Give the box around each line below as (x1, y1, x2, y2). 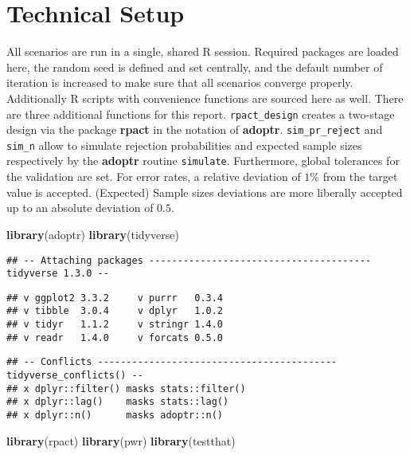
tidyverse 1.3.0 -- (6, 268, 109, 280)
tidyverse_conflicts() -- (6, 370, 143, 382)
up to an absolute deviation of (6, 199, 154, 216)
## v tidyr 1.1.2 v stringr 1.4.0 (6, 319, 224, 331)
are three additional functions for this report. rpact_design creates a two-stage (6, 105, 395, 122)
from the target (322, 168, 398, 185)
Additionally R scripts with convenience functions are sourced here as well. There (6, 89, 404, 106)
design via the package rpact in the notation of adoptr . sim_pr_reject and (6, 121, 383, 138)
